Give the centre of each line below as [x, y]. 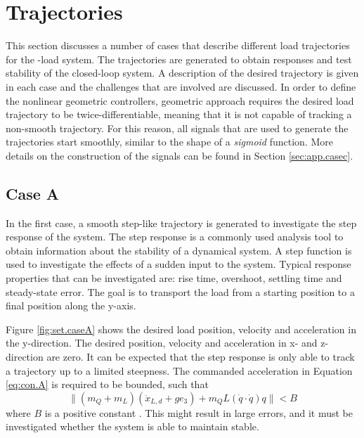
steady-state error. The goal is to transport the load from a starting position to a [180, 291]
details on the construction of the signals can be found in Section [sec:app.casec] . [180, 155]
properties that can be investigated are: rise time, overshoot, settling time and [174, 278]
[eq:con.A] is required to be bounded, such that [107, 384]
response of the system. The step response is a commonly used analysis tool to [175, 237]
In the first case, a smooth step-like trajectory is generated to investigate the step [181, 223]
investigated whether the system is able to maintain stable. [132, 426]
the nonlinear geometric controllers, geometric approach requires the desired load [180, 100]
